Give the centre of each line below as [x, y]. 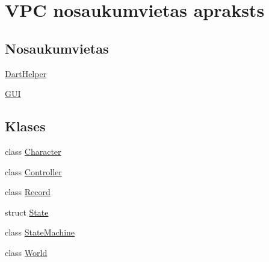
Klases [25, 126]
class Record [28, 192]
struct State [27, 212]
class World [26, 252]
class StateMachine [40, 232]
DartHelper [26, 73]
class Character [33, 151]
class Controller [33, 171]
